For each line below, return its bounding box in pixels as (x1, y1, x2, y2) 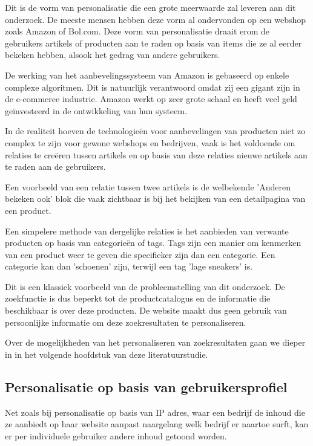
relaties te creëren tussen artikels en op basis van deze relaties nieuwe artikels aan (5, 148, 308, 161)
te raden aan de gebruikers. (5, 160, 106, 173)
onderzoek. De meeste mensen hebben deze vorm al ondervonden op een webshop (5, 13, 306, 25)
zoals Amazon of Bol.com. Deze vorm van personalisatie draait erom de (5, 25, 270, 37)
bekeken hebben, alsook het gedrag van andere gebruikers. (5, 48, 220, 61)
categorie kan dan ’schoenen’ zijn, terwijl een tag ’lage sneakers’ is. (5, 260, 253, 273)
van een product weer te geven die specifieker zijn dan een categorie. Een (5, 248, 275, 260)
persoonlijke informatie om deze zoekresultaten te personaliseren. (5, 315, 246, 328)
